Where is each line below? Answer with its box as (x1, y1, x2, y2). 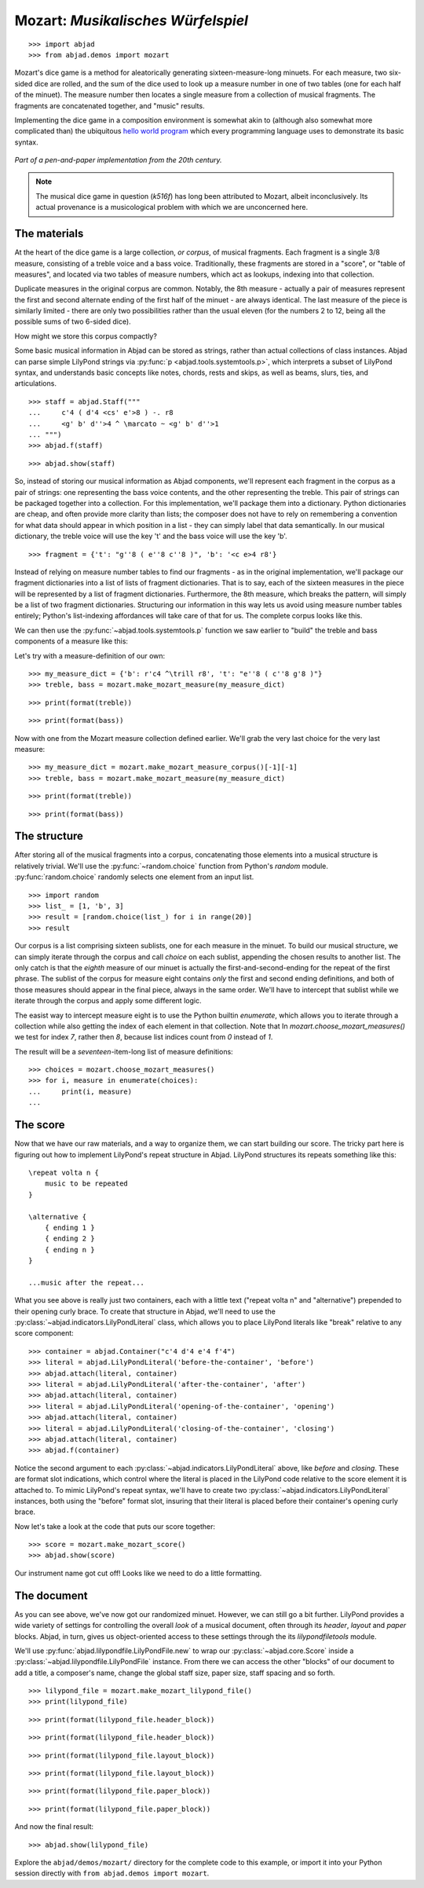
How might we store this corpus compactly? (14, 331, 157, 341)
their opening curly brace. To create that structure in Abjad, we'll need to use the (14, 1307, 276, 1316)
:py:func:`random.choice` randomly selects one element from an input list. (14, 872, 254, 882)
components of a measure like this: (14, 636, 129, 646)
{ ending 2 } (44, 1234, 95, 1243)
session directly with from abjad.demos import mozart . (14, 1868, 210, 1878)
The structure (14, 830, 84, 843)
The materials (14, 227, 84, 240)
